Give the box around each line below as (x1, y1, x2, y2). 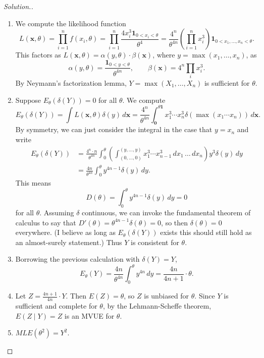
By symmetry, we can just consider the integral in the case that (15, 124, 213, 135)
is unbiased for (144, 290, 189, 301)
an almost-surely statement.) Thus (15, 236, 122, 247)
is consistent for (130, 236, 179, 247)
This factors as (15, 49, 61, 60)
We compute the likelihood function (15, 18, 126, 28)
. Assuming (39, 207, 74, 217)
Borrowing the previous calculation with (15, 254, 140, 264)
